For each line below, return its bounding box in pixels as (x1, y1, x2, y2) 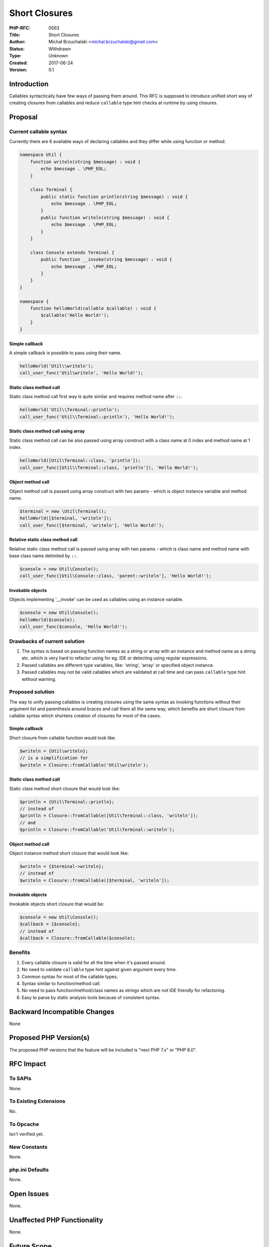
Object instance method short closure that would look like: (9, 850, 129, 856)
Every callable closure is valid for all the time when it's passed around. (21, 959, 166, 965)
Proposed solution (9, 688, 55, 695)
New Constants (9, 1143, 48, 1150)
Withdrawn (48, 45, 71, 52)
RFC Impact (9, 1060, 46, 1068)
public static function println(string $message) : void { (40, 194, 188, 200)
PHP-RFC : (9, 25, 31, 31)
